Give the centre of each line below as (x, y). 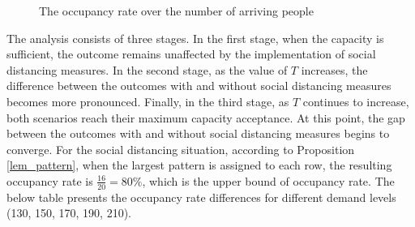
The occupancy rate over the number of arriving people (176, 11)
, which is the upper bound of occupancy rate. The (268, 180)
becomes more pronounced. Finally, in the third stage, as (148, 101)
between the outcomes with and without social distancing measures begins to (198, 133)
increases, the (334, 69)
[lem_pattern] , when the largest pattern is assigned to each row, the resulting (199, 165)
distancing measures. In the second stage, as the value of (147, 69)
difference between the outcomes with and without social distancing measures (199, 86)
